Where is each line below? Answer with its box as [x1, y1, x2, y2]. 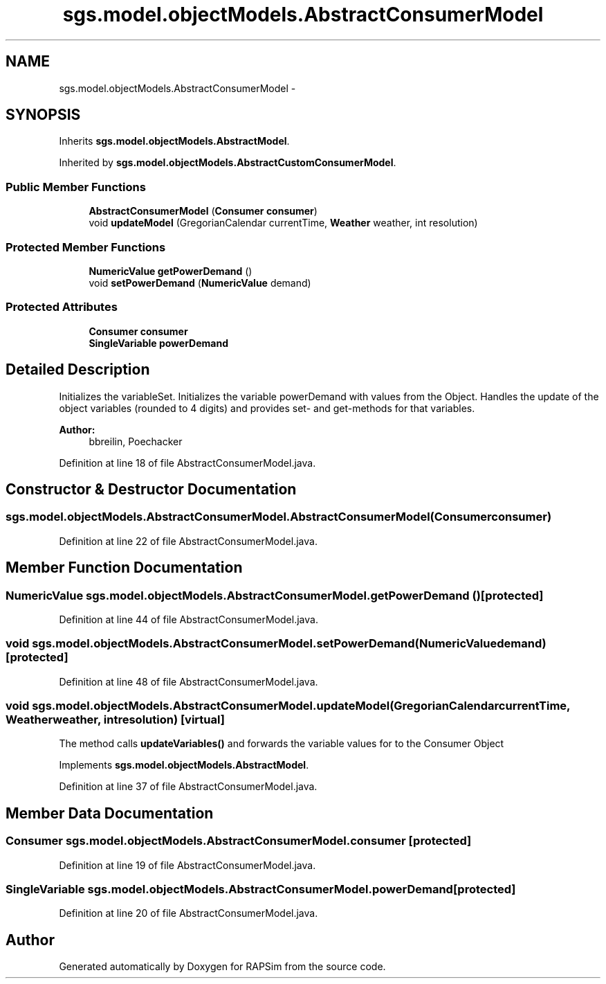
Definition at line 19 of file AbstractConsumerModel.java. [59, 859, 316, 871]
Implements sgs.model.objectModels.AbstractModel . [59, 759, 309, 771]
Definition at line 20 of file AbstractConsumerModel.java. [59, 907, 318, 920]
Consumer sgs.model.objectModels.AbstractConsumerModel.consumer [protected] [6, 834, 472, 848]
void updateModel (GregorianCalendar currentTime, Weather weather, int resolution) [89, 217, 478, 229]
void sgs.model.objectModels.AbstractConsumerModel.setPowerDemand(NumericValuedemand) [6, 636, 547, 651]
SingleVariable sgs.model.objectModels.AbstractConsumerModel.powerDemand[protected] [6, 882, 516, 897]
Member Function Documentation [6, 559, 243, 577]
